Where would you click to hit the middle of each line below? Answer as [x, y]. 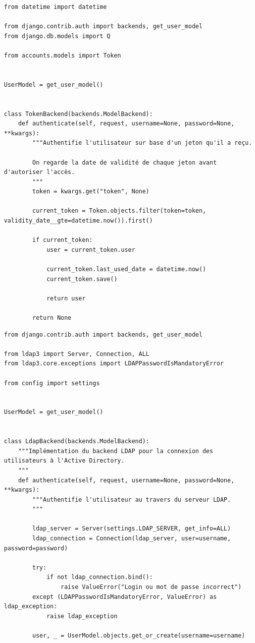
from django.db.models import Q [57, 36]
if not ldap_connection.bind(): [100, 577]
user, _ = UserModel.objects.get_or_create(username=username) [139, 636]
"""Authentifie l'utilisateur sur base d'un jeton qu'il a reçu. [142, 143]
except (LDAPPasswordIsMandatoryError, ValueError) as [125, 597]
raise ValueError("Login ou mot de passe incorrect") [151, 587]
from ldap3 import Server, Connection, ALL [77, 354]
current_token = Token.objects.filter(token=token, [119, 211]
